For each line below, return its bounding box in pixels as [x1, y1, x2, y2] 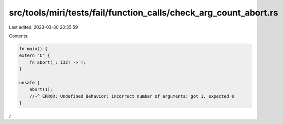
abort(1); [29, 87, 53, 92]
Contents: [9, 33, 29, 39]
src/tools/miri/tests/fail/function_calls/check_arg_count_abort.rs [9, 7, 279, 18]
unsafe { [19, 80, 40, 85]
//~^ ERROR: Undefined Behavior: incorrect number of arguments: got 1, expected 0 [29, 93, 234, 99]
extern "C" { [19, 53, 50, 58]
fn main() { [19, 46, 48, 51]
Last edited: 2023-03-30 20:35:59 [9, 24, 78, 30]
